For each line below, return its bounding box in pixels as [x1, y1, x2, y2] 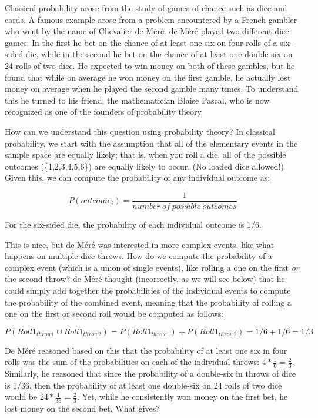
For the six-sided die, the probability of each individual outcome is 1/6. [5, 218, 262, 230]
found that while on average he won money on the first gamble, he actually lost [5, 71, 291, 83]
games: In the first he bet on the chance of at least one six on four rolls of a [5, 36, 277, 48]
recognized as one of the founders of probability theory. [5, 105, 203, 118]
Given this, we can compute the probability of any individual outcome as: [5, 171, 270, 184]
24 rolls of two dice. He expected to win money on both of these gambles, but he [5, 59, 295, 71]
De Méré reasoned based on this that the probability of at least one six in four [5, 344, 287, 356]
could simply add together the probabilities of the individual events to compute [5, 284, 291, 296]
